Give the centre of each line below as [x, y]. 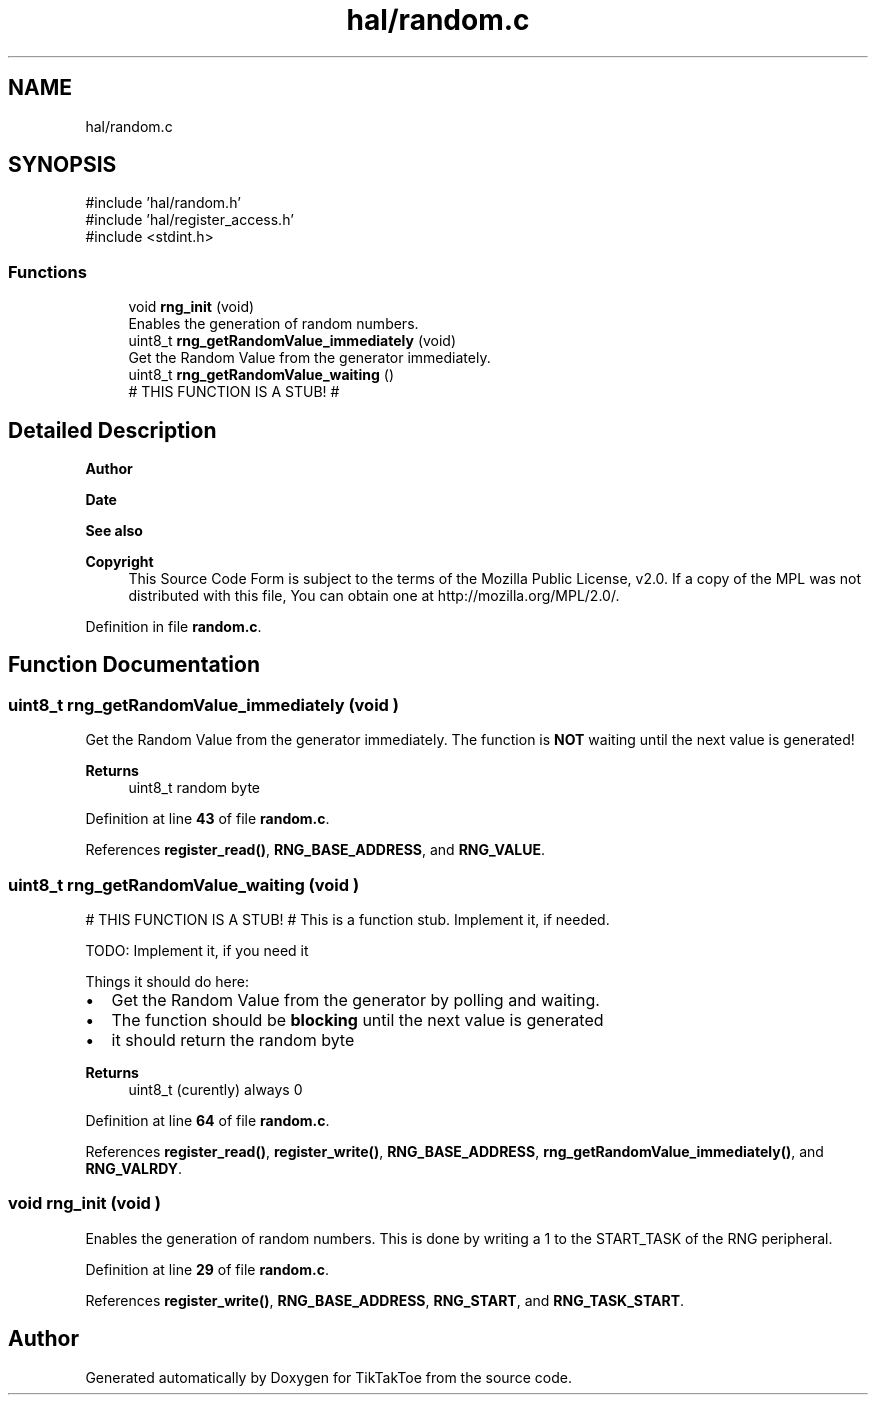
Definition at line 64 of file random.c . [207, 1120]
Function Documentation [134, 665]
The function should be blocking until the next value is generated [357, 1020]
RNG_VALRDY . [134, 1168]
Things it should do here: [167, 981]
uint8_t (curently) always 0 [215, 1089]
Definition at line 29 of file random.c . [207, 1269]
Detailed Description [112, 430]
